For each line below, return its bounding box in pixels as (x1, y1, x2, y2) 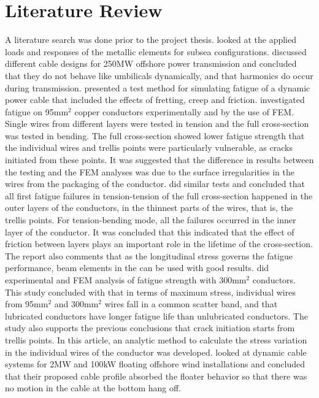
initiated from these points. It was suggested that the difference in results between (5, 153, 314, 166)
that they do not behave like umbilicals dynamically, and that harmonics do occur (5, 69, 313, 82)
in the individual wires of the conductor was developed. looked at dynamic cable (5, 345, 307, 358)
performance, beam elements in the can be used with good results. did (5, 261, 269, 274)
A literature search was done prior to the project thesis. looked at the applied (5, 33, 296, 46)
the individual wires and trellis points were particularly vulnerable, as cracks (5, 141, 293, 154)
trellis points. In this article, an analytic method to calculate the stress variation (5, 333, 307, 346)
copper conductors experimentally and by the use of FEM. (74, 105, 294, 118)
